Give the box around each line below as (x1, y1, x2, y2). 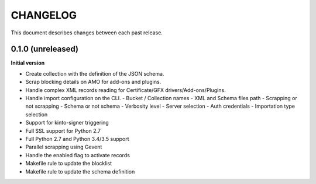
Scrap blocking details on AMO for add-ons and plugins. (25, 79, 162, 86)
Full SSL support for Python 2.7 (25, 127, 101, 134)
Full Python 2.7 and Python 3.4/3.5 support (25, 135, 129, 142)
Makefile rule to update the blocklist (25, 160, 112, 167)
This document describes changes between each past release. (11, 29, 163, 36)
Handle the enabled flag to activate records (25, 151, 130, 158)
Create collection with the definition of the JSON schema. (25, 70, 164, 77)
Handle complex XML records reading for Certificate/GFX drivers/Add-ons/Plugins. (25, 86, 226, 93)
